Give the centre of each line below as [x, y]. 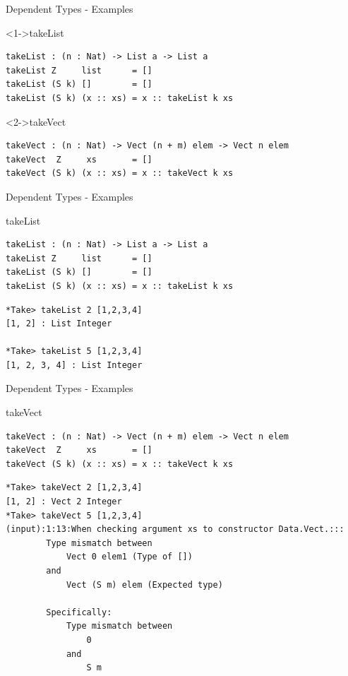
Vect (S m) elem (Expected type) [144, 585]
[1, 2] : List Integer [59, 324]
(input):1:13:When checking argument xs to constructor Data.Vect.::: [175, 529]
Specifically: [79, 612]
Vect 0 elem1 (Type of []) [129, 557]
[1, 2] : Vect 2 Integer [64, 502]
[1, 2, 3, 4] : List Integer [74, 365]
